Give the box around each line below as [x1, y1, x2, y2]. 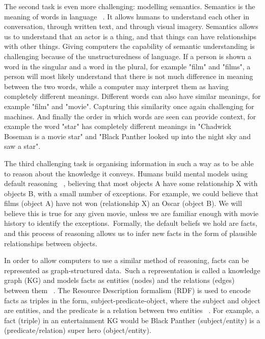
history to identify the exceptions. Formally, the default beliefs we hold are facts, [4, 218, 257, 228]
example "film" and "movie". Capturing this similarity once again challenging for [4, 100, 254, 111]
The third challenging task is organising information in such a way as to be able [4, 158, 254, 168]
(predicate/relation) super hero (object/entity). [4, 325, 151, 335]
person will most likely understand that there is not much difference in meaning [4, 71, 253, 82]
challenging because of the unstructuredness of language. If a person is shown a [4, 50, 252, 61]
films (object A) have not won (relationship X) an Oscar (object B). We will [4, 198, 242, 208]
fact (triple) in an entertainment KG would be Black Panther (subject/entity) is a [4, 315, 260, 325]
